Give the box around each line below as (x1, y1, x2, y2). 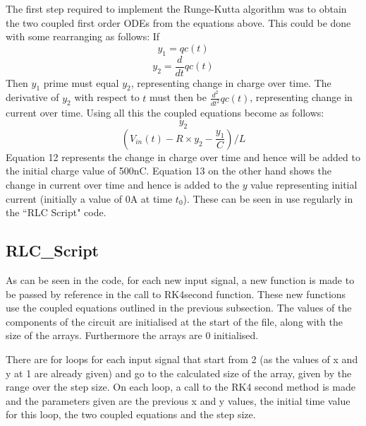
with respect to (74, 90, 140, 105)
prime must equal (43, 75, 119, 90)
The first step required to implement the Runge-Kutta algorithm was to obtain (6, 1, 347, 16)
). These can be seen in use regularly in (183, 191, 353, 206)
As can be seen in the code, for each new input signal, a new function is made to (6, 272, 355, 287)
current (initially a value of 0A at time (6, 191, 173, 206)
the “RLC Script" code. (6, 205, 106, 220)
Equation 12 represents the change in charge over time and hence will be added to (6, 149, 360, 164)
